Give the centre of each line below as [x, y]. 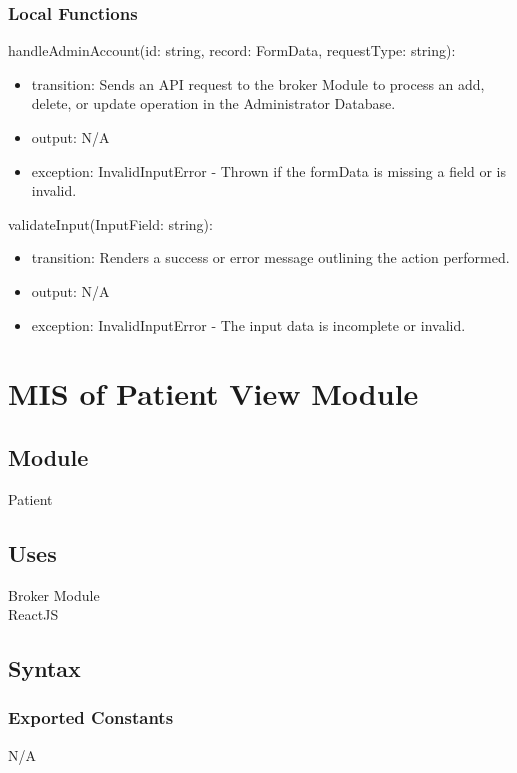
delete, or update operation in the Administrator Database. [213, 103]
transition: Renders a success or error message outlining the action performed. [270, 257]
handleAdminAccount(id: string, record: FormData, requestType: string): [232, 50]
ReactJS [33, 614]
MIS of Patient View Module [213, 393]
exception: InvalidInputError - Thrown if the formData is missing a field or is [269, 170]
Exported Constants [91, 717]
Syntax [44, 668]
